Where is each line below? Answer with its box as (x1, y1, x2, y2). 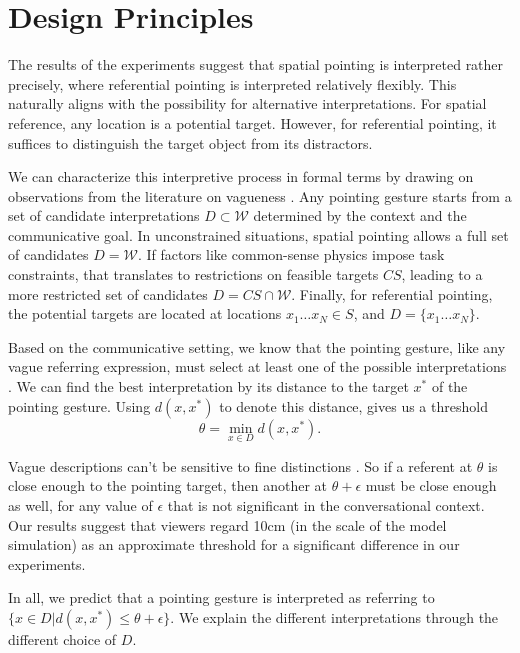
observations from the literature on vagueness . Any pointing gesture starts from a (8, 185, 512, 206)
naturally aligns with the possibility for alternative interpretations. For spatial (8, 93, 487, 114)
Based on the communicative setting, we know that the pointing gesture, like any (8, 336, 506, 357)
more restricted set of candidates (8, 283, 208, 304)
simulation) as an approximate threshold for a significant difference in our (8, 534, 460, 555)
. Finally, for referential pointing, (291, 283, 493, 304)
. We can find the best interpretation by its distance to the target (8, 376, 409, 397)
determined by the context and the (253, 205, 467, 226)
